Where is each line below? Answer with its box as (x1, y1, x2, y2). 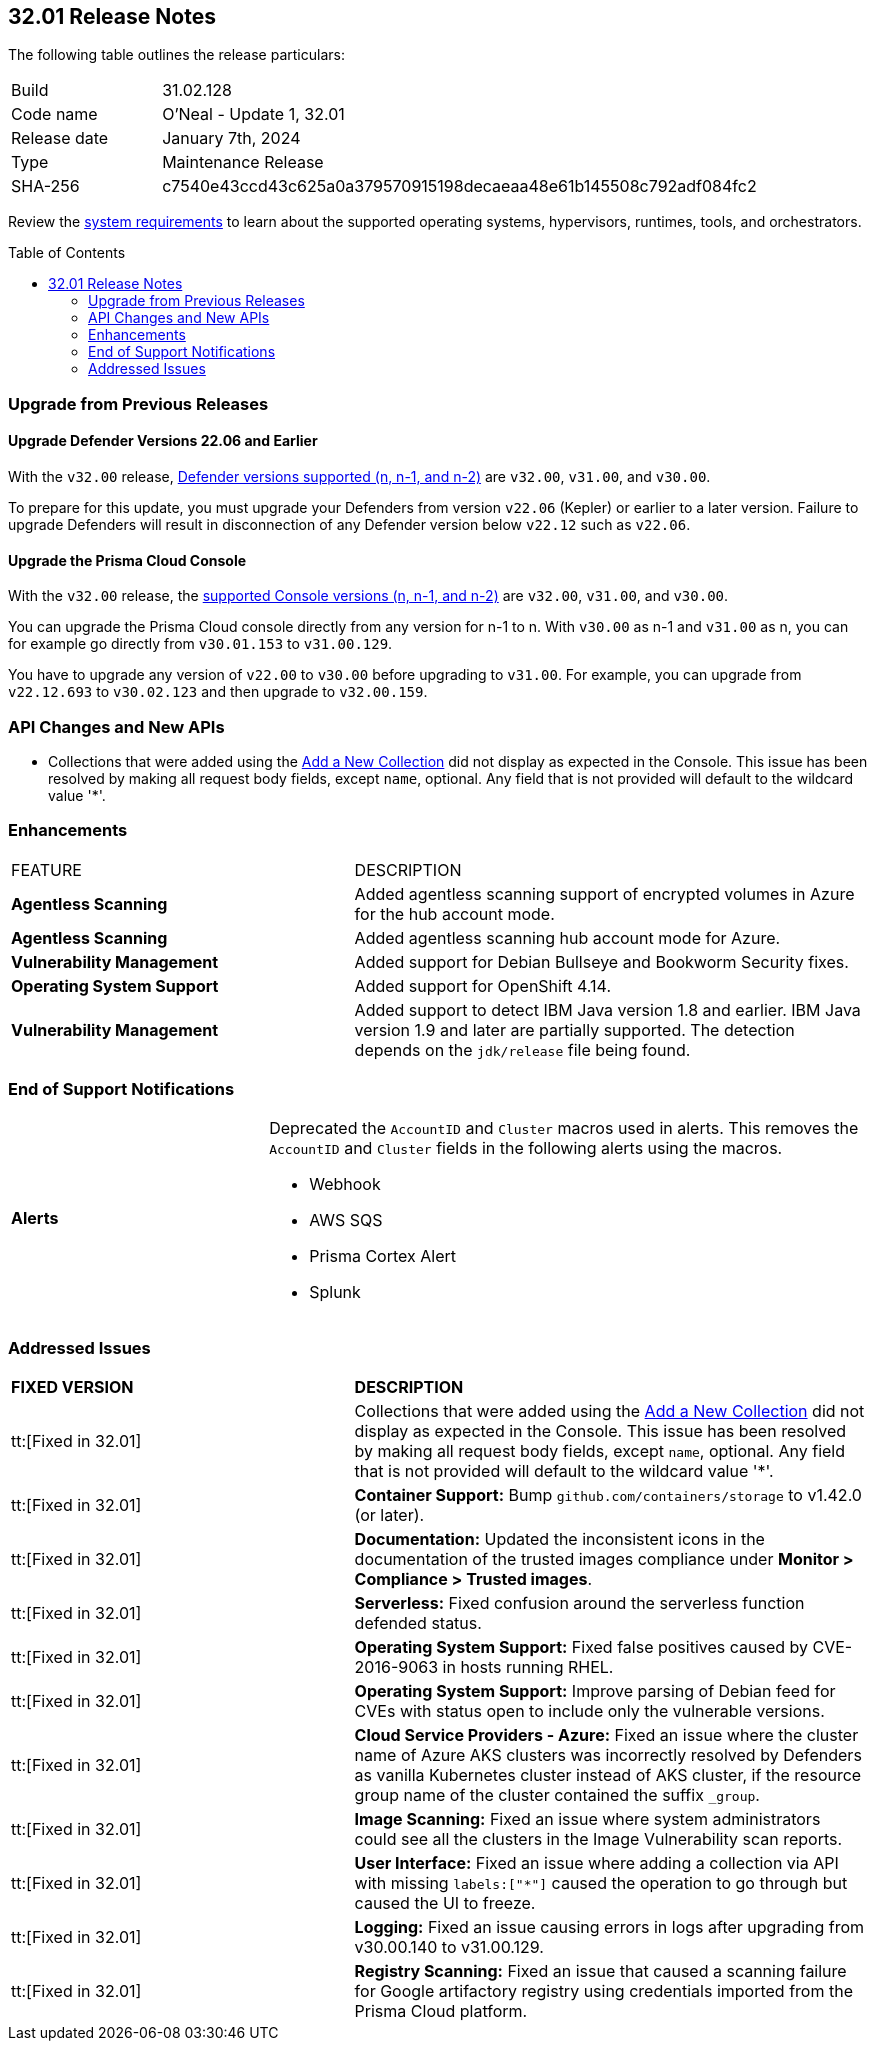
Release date (11, 128, 109, 149)
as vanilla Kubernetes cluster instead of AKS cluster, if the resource (354, 1765, 862, 1786)
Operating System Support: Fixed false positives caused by (354, 1637, 809, 1658)
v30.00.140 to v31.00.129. (354, 1937, 544, 1958)
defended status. (354, 1613, 482, 1634)
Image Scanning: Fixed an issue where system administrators (354, 1809, 821, 1830)
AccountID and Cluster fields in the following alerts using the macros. (269, 1138, 783, 1159)
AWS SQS (309, 1210, 383, 1231)
